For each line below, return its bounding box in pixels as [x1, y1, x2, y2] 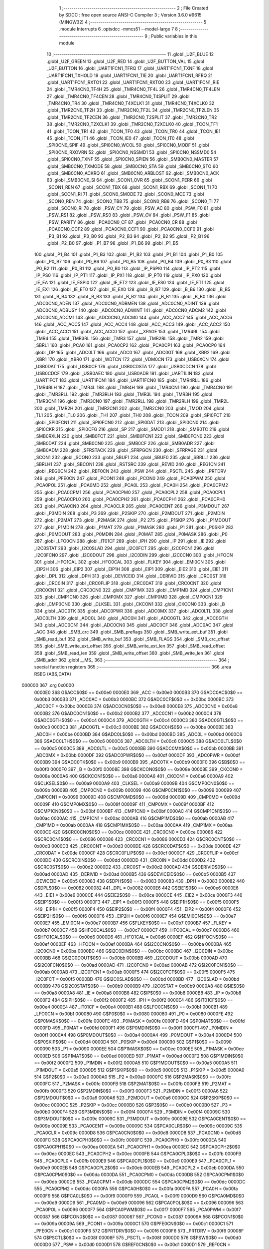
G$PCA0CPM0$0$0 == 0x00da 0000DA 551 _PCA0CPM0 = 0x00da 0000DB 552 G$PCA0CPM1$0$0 [34, 1172, 244, 1178]
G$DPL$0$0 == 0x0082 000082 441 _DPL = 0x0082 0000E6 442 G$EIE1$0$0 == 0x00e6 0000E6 [34, 885, 239, 891]
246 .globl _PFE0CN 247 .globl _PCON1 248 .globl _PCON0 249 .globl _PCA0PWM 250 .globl [34, 475, 225, 481]
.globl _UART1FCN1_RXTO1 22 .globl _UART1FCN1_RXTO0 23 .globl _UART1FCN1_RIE [46, 79, 220, 85]
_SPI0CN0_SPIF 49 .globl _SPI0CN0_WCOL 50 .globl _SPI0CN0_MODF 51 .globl [46, 142, 209, 148]
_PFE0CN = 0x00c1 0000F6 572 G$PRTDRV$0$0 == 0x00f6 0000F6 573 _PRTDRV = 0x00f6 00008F [34, 1228, 244, 1234]
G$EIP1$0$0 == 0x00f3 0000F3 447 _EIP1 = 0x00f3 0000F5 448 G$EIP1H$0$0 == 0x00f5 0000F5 [34, 899, 239, 905]
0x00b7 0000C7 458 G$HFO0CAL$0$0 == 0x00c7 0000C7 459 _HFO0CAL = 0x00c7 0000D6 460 [34, 927, 240, 933]
